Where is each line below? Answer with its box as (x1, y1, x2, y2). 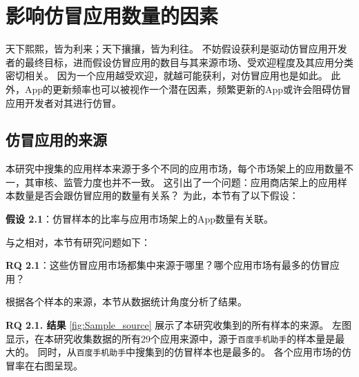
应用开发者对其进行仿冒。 (6, 95, 122, 110)
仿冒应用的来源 (6, 129, 107, 150)
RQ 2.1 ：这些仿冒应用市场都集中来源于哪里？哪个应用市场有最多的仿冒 (6, 258, 330, 272)
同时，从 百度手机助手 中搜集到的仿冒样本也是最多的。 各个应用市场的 (37, 345, 342, 359)
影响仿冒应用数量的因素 (6, 1, 219, 30)
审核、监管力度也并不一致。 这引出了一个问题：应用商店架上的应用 (34, 174, 338, 189)
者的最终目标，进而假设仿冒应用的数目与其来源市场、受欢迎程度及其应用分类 (6, 54, 353, 69)
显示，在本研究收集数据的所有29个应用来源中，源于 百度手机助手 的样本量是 (6, 331, 336, 345)
